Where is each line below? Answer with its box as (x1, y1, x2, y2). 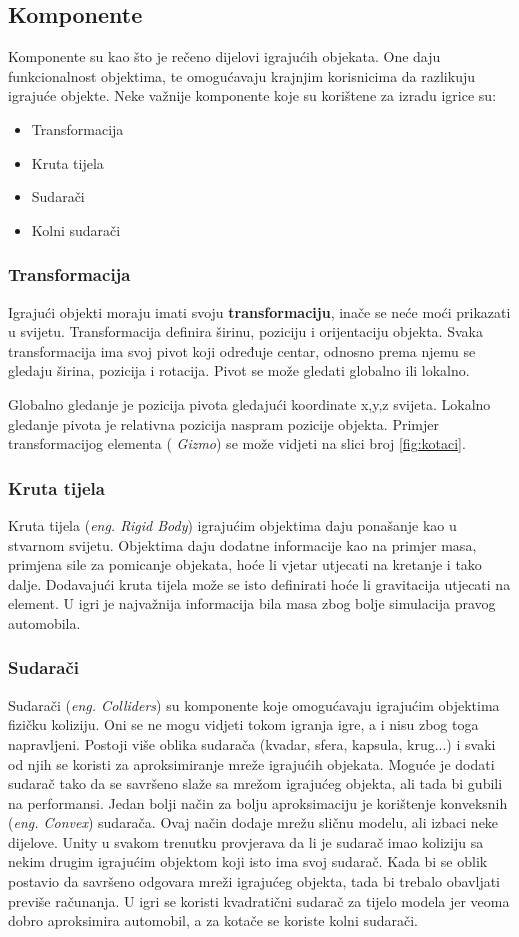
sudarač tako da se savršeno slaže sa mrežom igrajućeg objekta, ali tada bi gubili (8, 773, 503, 794)
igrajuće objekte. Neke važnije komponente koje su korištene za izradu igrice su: (8, 85, 497, 106)
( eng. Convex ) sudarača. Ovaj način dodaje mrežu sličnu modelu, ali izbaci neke (8, 812, 499, 833)
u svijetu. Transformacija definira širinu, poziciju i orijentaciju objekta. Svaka (8, 321, 483, 342)
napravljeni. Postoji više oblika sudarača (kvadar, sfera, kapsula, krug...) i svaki (8, 733, 496, 754)
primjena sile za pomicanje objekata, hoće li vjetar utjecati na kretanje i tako (8, 554, 482, 575)
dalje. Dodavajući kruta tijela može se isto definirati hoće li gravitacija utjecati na (8, 573, 511, 594)
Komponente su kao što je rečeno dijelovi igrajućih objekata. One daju (8, 46, 441, 67)
